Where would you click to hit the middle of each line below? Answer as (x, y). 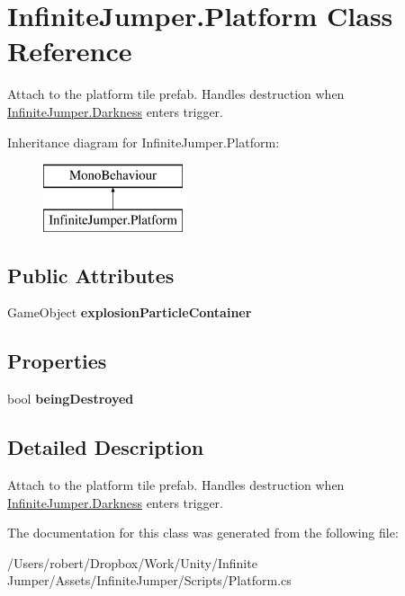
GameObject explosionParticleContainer (130, 312)
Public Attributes (91, 275)
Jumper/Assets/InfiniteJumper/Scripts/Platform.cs (149, 580)
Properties (57, 361)
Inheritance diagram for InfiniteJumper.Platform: (144, 142)
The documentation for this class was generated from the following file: (203, 533)
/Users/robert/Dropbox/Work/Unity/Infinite (132, 562)
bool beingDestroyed (71, 399)
